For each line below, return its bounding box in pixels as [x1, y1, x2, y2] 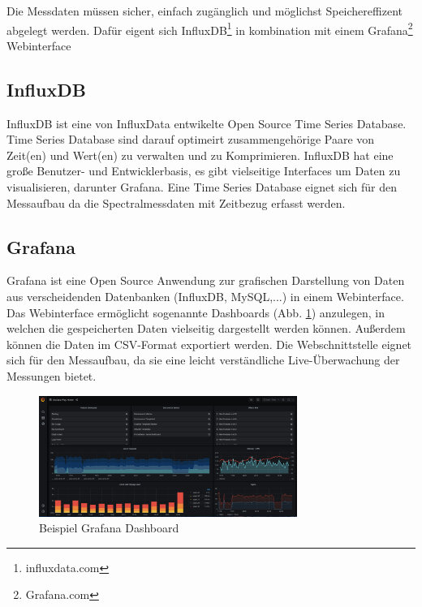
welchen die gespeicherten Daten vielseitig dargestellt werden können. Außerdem [6, 320, 406, 337]
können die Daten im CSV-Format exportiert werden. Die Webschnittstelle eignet [6, 335, 412, 352]
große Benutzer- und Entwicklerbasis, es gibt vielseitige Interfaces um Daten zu [6, 162, 401, 179]
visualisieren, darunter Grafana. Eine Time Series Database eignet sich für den [6, 179, 398, 196]
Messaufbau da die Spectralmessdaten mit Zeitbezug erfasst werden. [6, 194, 346, 211]
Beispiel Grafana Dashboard [39, 519, 179, 536]
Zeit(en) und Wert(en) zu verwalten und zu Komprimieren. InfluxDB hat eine [6, 146, 394, 163]
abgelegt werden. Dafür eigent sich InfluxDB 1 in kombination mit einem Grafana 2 [6, 19, 413, 38]
